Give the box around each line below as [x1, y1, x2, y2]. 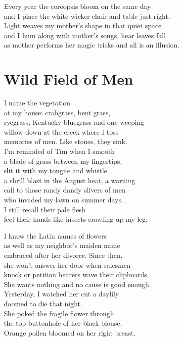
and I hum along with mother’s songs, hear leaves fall [4, 30, 166, 40]
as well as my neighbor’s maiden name [4, 240, 120, 250]
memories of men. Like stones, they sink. [4, 136, 128, 146]
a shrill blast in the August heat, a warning [4, 175, 136, 185]
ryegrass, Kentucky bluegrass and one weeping [4, 117, 144, 127]
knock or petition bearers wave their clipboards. [4, 269, 149, 280]
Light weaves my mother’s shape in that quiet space [4, 20, 162, 31]
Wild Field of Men [4, 69, 134, 89]
